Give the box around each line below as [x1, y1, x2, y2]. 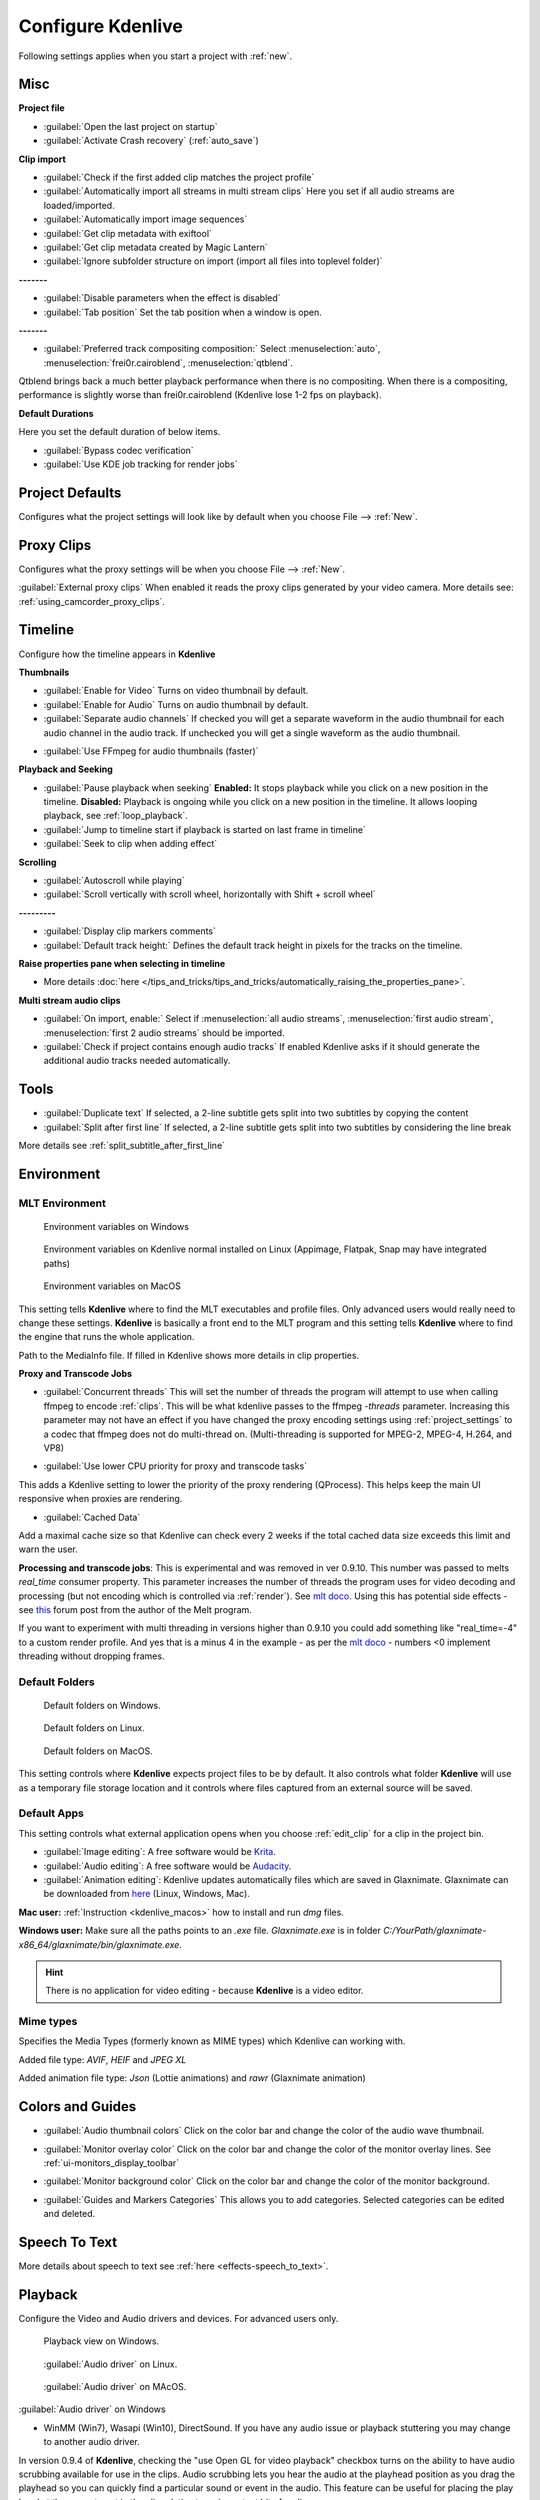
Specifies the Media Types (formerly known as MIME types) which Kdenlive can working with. [18, 2035, 406, 2047]
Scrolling [18, 856, 57, 868]
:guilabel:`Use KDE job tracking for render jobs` [43, 458, 238, 470]
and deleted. [43, 2208, 96, 2220]
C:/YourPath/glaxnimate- [383, 1925, 487, 1937]
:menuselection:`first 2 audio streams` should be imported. [43, 1026, 285, 1039]
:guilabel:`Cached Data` [43, 1511, 141, 1523]
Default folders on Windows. [43, 1700, 162, 1712]
